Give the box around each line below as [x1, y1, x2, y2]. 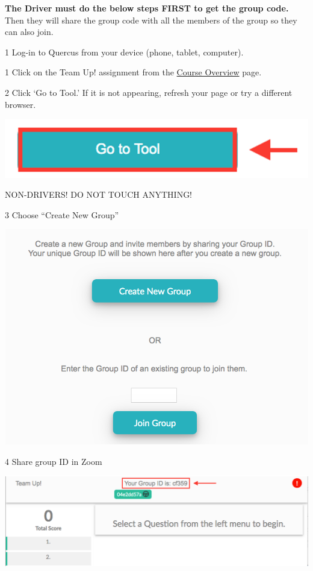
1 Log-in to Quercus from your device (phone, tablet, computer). [5, 45, 244, 58]
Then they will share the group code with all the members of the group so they [5, 13, 297, 26]
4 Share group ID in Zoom [5, 455, 102, 467]
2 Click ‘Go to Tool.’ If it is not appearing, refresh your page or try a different [5, 86, 293, 98]
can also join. [5, 25, 54, 38]
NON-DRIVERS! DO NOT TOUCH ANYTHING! [5, 188, 193, 201]
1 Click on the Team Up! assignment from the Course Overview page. [5, 66, 262, 78]
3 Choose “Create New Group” [5, 208, 119, 221]
